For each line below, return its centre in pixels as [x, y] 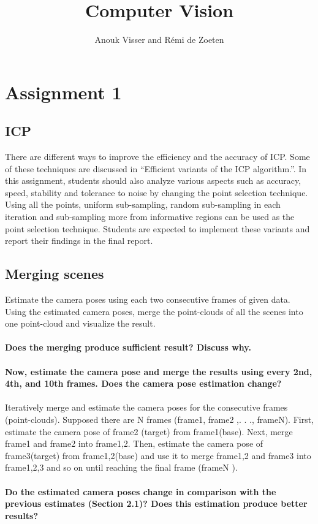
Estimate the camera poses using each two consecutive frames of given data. [148, 299]
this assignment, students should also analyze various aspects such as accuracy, [153, 180]
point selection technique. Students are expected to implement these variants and [157, 228]
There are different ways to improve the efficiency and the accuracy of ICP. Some [157, 157]
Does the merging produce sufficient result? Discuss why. [128, 347]
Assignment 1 [63, 92]
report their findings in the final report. [79, 241]
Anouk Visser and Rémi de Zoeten [159, 40]
